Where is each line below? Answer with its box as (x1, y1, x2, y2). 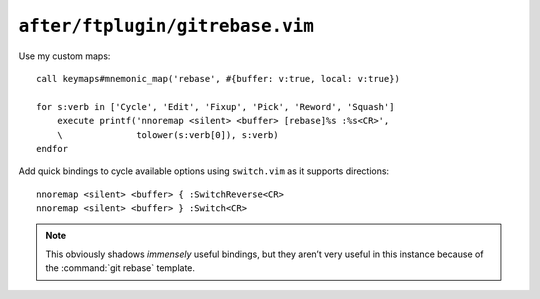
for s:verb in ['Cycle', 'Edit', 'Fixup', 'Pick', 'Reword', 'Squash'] (36, 101, 395, 112)
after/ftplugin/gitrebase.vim (18, 15, 315, 37)
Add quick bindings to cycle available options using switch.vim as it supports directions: (18, 165, 390, 177)
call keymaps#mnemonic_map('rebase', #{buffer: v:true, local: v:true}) (36, 73, 400, 84)
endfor (36, 143, 69, 154)
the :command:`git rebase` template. (45, 262, 195, 274)
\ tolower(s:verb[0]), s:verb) (56, 129, 279, 140)
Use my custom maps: (18, 50, 111, 62)
